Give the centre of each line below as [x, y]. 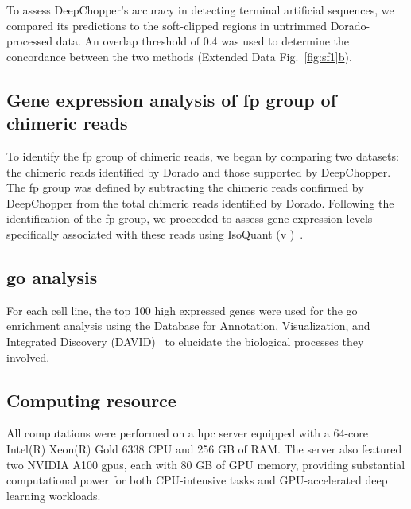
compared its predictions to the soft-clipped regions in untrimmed [167, 25]
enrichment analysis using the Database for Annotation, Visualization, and [188, 326]
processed [30, 41]
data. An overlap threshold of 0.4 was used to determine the [203, 41]
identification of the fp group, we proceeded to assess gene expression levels [190, 218]
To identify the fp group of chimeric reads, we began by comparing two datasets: [203, 155]
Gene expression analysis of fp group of [172, 99]
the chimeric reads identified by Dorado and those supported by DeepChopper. [199, 171]
